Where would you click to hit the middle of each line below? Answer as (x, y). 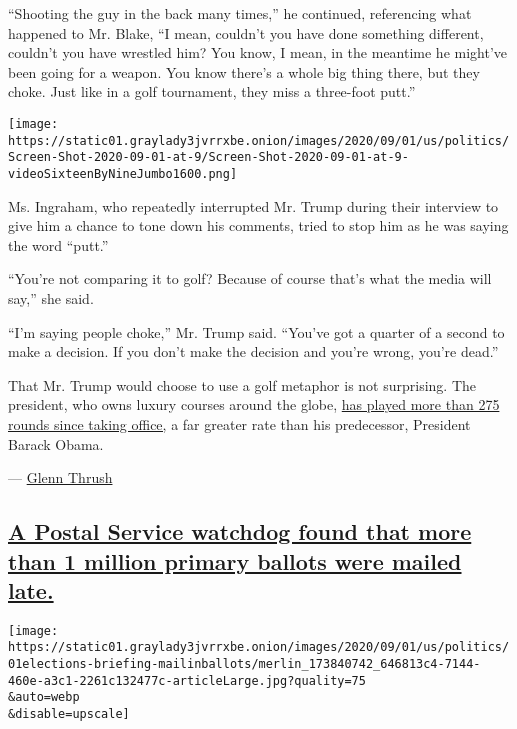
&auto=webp (44, 697)
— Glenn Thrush (60, 477)
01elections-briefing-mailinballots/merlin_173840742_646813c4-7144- (244, 664)
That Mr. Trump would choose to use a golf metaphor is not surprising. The (242, 384)
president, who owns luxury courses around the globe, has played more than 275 (254, 404)
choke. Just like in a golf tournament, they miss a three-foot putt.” (212, 91)
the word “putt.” (58, 244)
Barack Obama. (56, 443)
